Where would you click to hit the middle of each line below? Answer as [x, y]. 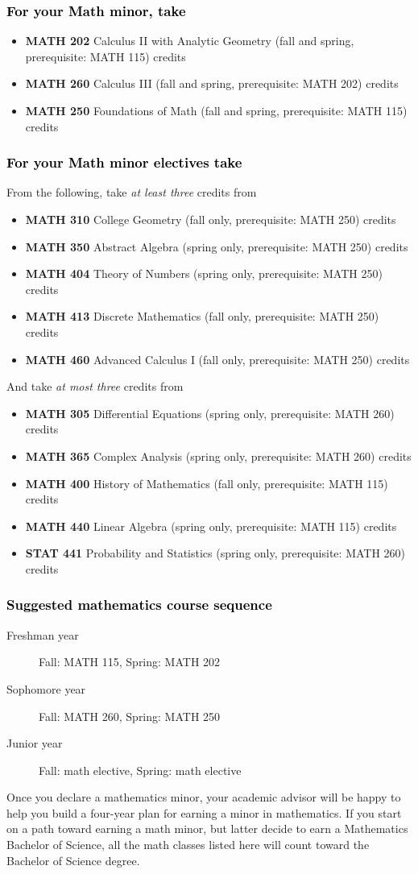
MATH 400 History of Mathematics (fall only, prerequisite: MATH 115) [207, 483]
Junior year [35, 743]
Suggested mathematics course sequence [139, 605]
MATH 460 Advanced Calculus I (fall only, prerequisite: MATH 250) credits [217, 359]
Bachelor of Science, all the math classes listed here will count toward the [188, 845]
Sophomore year [46, 688]
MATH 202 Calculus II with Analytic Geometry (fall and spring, [190, 41]
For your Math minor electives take [124, 162]
